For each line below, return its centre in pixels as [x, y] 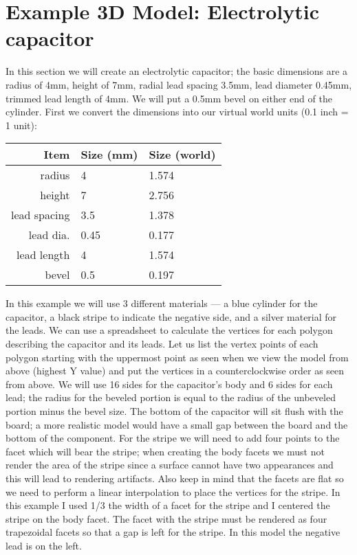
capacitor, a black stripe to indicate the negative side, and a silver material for [171, 316]
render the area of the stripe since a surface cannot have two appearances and [170, 465]
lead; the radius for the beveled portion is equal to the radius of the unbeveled [171, 397]
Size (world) [182, 155]
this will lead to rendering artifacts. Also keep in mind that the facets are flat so [175, 478]
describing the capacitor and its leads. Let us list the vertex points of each [162, 344]
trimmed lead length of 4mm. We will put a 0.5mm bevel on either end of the [169, 98]
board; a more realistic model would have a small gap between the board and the [177, 424]
